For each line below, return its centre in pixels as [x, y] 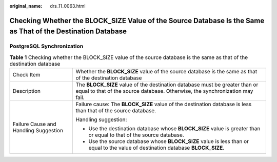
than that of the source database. [116, 111]
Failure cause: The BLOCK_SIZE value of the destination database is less [164, 104]
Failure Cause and [34, 124]
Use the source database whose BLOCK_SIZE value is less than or [169, 141]
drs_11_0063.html [68, 6]
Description [27, 91]
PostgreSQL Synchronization [46, 46]
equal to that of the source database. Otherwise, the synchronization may [164, 91]
